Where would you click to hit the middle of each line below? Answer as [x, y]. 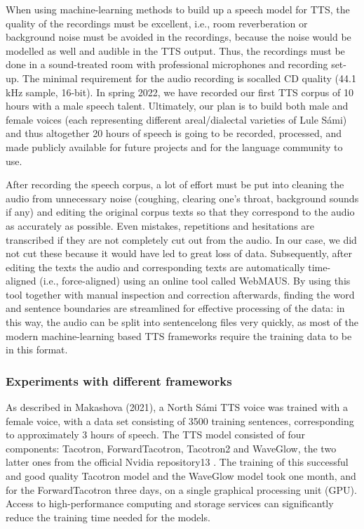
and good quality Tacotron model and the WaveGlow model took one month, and [181, 476]
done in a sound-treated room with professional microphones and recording [167, 64]
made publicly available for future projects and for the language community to [174, 146]
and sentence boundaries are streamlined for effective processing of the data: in [175, 308]
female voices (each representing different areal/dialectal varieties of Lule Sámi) [176, 119]
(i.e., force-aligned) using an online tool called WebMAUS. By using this [195, 281]
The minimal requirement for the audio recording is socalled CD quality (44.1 [189, 78]
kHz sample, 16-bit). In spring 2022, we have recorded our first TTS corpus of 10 [180, 92]
